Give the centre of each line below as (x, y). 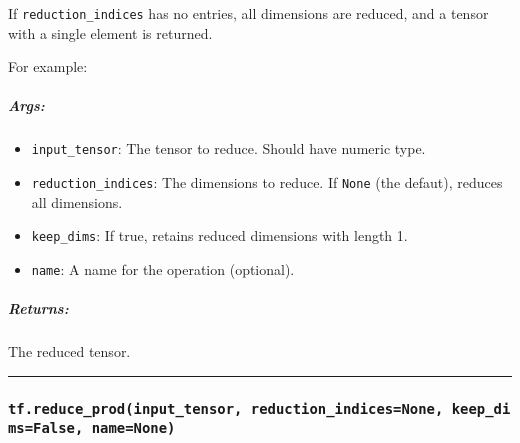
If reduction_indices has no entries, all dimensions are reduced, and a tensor (248, 13)
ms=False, (46, 428)
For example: (48, 66)
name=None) (133, 428)
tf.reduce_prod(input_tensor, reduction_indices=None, (226, 408)
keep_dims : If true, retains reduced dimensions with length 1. (219, 235)
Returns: (38, 308)
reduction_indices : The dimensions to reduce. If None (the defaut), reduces (267, 182)
